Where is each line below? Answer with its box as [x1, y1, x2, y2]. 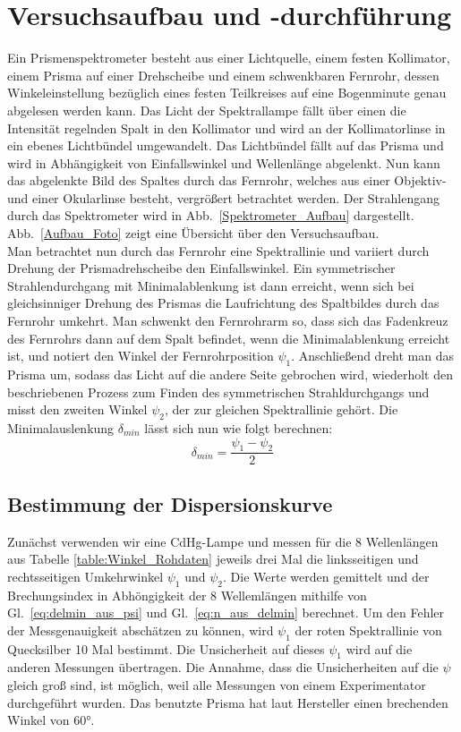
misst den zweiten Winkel [7, 400, 148, 419]
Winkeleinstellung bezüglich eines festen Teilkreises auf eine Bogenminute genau [7, 83, 447, 102]
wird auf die [346, 639, 413, 658]
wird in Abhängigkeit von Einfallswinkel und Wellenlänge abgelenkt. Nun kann [7, 153, 440, 172]
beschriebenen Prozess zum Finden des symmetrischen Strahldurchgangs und [7, 382, 430, 401]
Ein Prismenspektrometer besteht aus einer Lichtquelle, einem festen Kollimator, [7, 48, 450, 67]
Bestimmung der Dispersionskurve [7, 489, 333, 517]
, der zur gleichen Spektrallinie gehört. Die [164, 400, 398, 419]
